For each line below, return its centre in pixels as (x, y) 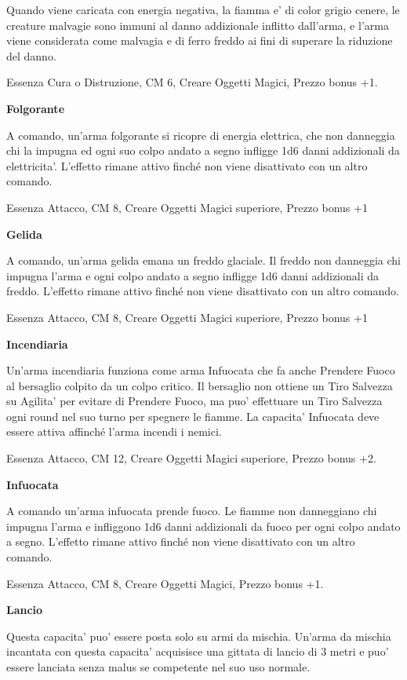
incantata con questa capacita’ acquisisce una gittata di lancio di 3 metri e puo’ (198, 651)
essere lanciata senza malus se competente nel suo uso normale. (158, 667)
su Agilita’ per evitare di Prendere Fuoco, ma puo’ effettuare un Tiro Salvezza (194, 401)
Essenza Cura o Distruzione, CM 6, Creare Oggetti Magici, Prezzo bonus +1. (192, 82)
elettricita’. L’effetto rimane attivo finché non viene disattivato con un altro (187, 165)
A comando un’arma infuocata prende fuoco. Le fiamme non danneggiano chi (192, 511)
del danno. (31, 55)
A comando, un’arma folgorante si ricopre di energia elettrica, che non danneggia (201, 135)
